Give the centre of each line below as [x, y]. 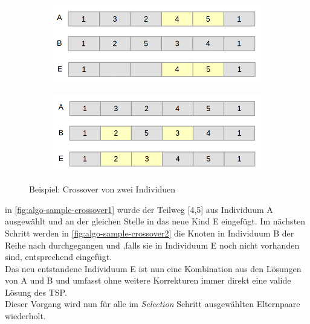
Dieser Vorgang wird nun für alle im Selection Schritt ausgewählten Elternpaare [153, 304]
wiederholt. [25, 316]
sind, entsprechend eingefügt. [59, 257]
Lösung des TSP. [36, 292]
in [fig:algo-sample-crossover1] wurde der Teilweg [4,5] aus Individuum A [139, 209]
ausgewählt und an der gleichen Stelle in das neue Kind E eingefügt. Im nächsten [155, 221]
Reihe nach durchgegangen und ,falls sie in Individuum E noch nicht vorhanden [152, 245]
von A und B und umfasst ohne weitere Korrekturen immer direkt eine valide [148, 280]
